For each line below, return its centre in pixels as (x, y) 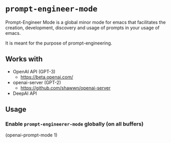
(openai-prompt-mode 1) (31, 135)
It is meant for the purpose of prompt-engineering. (59, 43)
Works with (24, 59)
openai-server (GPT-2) (37, 82)
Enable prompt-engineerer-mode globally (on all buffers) (74, 124)
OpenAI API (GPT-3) (34, 71)
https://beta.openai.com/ (47, 77)
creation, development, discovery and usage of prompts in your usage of (82, 28)
